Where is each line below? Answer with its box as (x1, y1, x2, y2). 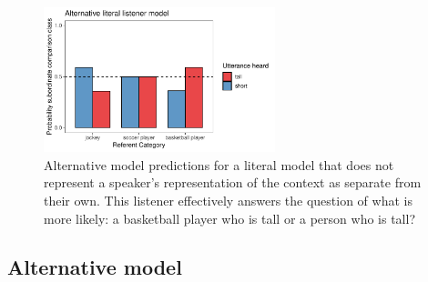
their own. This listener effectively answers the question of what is (44, 190, 413, 209)
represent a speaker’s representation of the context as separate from (44, 173, 422, 192)
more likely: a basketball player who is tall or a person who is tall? (44, 208, 416, 227)
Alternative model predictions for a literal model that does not (44, 155, 394, 174)
